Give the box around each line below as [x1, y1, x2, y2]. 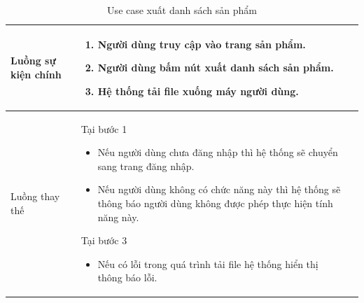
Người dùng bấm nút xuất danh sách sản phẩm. [97, 60, 334, 75]
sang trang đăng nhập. [97, 158, 195, 173]
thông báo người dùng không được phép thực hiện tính [97, 196, 333, 210]
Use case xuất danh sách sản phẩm [107, 3, 257, 17]
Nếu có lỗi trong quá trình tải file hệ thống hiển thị [97, 256, 318, 271]
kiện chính [10, 66, 62, 81]
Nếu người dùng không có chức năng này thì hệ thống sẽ [97, 182, 341, 197]
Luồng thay [10, 189, 60, 204]
